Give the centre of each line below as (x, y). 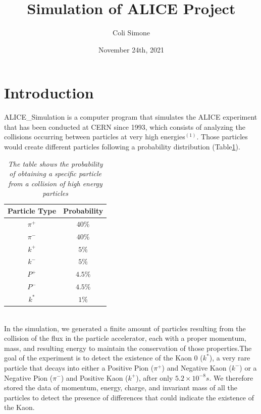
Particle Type (32, 211)
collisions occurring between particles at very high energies (95, 137)
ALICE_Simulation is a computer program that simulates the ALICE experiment (131, 117)
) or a (248, 367)
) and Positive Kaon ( (94, 377)
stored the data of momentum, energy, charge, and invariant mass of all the (121, 387)
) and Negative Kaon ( (197, 367)
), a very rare (230, 358)
